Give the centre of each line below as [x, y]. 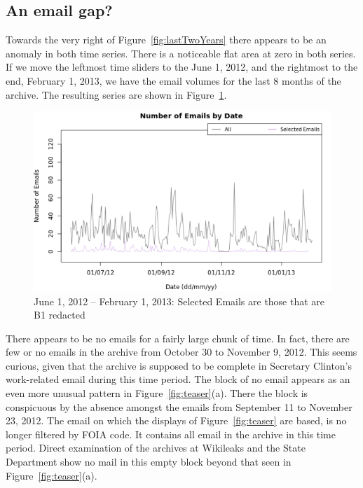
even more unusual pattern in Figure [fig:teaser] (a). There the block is [157, 393]
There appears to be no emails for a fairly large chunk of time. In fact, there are [178, 338]
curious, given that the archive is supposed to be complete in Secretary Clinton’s [179, 365]
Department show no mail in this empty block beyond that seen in [149, 462]
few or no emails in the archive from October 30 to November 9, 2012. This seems [181, 352]
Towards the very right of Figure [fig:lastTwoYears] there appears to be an [166, 40]
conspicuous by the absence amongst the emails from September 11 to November [179, 406]
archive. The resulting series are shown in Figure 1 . [116, 94]
